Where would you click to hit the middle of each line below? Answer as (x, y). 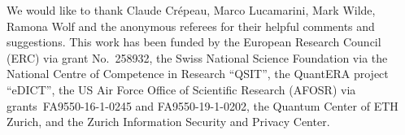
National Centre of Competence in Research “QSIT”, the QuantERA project (198, 74)
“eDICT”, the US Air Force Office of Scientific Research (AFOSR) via (181, 89)
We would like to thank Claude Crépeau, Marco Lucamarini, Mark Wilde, (191, 10)
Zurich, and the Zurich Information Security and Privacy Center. (168, 122)
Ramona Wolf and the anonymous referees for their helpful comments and (191, 26)
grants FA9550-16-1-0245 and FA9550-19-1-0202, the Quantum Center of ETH (202, 105)
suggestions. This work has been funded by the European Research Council (194, 42)
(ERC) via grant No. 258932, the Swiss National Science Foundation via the (197, 57)
